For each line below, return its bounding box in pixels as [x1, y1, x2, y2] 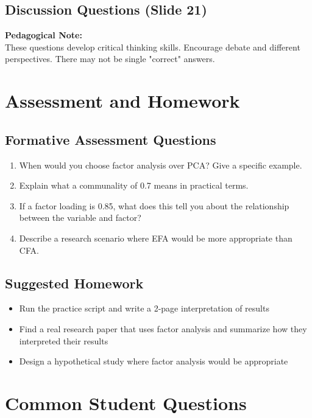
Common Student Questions [5, 390, 247, 415]
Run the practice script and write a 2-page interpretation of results [19, 302, 269, 315]
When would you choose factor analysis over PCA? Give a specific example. [19, 158, 302, 171]
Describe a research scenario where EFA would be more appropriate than [19, 231, 292, 244]
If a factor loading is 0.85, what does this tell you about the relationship [19, 199, 289, 212]
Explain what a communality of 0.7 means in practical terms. [19, 179, 249, 192]
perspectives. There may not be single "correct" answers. [5, 52, 215, 65]
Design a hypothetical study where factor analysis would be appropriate [19, 355, 288, 367]
